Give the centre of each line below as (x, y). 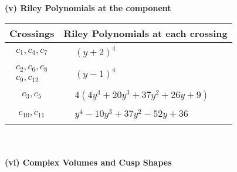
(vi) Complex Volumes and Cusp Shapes (88, 162)
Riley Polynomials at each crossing (145, 33)
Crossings (32, 33)
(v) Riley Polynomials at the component (88, 8)
